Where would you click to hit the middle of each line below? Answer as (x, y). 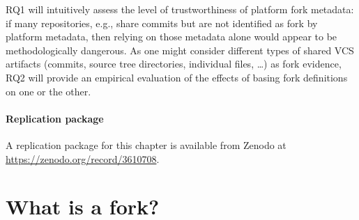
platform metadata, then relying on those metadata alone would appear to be (171, 37)
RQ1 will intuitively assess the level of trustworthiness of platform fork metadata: (180, 9)
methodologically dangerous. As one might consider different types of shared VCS (180, 50)
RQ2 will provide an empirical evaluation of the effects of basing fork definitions (177, 77)
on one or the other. (48, 91)
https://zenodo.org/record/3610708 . (83, 158)
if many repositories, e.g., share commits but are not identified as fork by (162, 23)
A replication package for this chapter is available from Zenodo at (146, 144)
